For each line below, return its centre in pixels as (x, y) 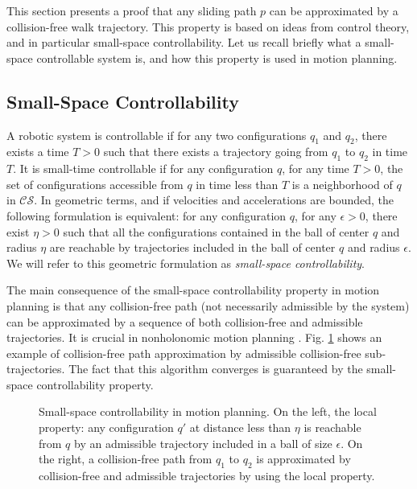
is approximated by (303, 459)
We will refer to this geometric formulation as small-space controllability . (186, 263)
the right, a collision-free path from (126, 459)
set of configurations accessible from (95, 184)
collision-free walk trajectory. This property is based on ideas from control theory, (208, 26)
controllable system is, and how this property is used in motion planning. (217, 58)
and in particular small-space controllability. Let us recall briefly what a (184, 42)
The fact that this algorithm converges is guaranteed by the (216, 369)
